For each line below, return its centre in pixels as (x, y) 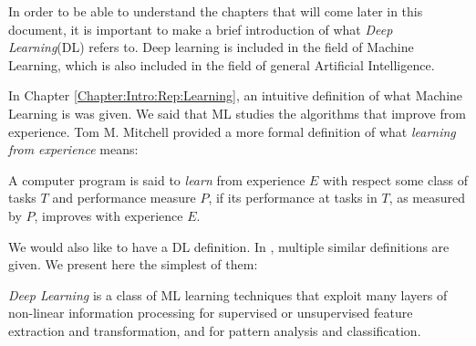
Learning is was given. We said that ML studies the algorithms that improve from (237, 113)
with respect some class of (396, 179)
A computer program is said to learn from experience (157, 179)
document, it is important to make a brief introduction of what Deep (201, 29)
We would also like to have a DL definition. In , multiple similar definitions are (229, 246)
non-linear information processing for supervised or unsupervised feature (211, 313)
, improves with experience (109, 215)
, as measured (427, 198)
